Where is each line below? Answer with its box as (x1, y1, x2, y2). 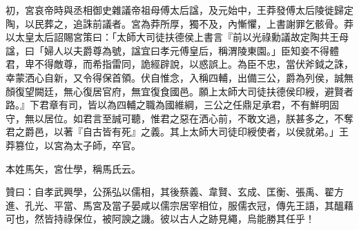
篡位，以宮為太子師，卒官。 (14, 137, 141, 152)
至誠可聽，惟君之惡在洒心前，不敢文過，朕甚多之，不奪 (101, 111, 353, 125)
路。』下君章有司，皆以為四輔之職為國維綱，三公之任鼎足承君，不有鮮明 (6, 97, 329, 112)
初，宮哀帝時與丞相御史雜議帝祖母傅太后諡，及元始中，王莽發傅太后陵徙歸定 (6, 3, 353, 17)
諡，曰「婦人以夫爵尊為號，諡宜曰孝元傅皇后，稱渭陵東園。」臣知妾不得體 (6, 43, 339, 57)
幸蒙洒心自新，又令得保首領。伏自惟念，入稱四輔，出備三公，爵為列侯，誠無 (6, 70, 353, 84)
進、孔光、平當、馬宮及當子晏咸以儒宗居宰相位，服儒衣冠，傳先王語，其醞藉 (6, 198, 353, 212)
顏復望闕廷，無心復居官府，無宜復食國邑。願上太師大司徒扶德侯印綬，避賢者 (6, 84, 353, 98)
